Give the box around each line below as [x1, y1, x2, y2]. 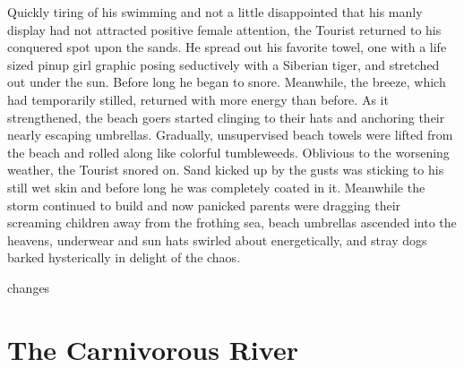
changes [7, 278, 50, 296]
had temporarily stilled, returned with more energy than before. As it [7, 90, 389, 108]
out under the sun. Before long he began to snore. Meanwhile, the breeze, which [7, 73, 446, 91]
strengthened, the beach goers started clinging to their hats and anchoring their [7, 107, 445, 126]
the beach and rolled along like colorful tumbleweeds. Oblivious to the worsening [7, 142, 450, 161]
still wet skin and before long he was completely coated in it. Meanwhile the [7, 177, 425, 196]
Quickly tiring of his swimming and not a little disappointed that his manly [7, 3, 423, 21]
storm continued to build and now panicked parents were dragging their [7, 195, 401, 214]
